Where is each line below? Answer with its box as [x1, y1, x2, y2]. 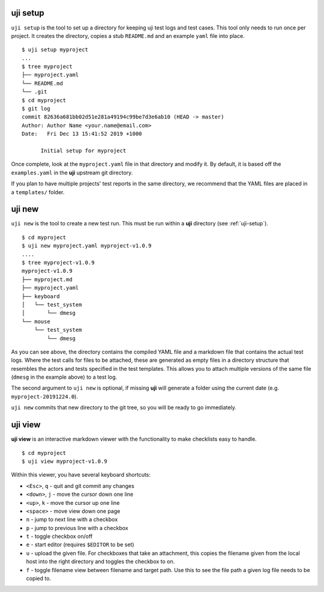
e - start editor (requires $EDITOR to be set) [26, 541, 134, 548]
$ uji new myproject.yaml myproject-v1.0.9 [22, 242, 152, 249]
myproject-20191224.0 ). [11, 392, 78, 400]
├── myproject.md [22, 276, 73, 282]
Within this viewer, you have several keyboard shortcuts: [11, 471, 151, 478]
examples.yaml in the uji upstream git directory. [11, 169, 133, 176]
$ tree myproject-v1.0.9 [22, 259, 95, 266]
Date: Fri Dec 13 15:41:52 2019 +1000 [22, 130, 142, 138]
